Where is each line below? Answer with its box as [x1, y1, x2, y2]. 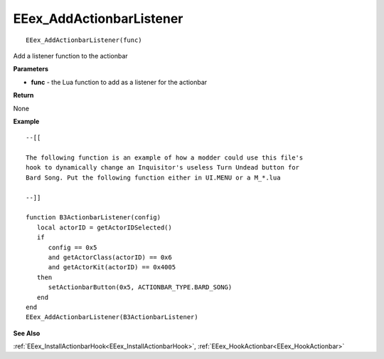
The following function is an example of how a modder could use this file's [26, 154, 304, 162]
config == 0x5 [48, 243, 97, 251]
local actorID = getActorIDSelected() [36, 223, 172, 231]
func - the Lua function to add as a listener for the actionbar [31, 78, 208, 86]
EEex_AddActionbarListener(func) [26, 36, 142, 44]
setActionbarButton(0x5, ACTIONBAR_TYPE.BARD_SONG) [48, 283, 233, 291]
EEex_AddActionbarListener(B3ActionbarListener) [26, 313, 198, 321]
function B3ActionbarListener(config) [26, 214, 161, 222]
